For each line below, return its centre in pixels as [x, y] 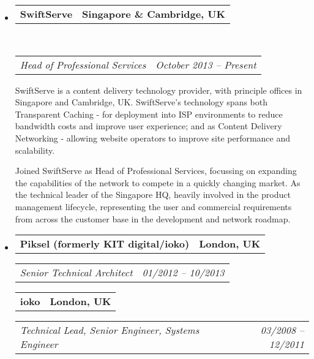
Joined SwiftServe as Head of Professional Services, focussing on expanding [156, 171]
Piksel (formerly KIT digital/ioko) [105, 244]
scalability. [35, 150]
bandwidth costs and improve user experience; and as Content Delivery [148, 126]
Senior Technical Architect [76, 273]
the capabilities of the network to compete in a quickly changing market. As [158, 182]
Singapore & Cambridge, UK [154, 14]
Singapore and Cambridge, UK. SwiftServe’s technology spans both [141, 102]
